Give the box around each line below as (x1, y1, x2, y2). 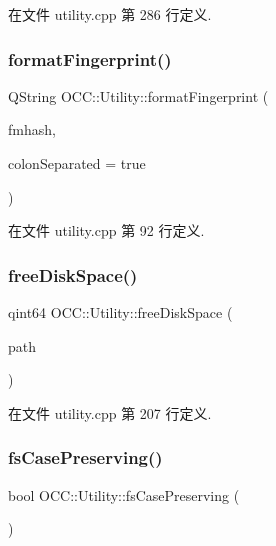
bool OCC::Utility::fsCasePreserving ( (8, 484, 240, 505)
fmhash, (8, 119, 56, 140)
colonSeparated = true (8, 153, 146, 173)
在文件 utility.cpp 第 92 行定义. (8, 220, 205, 241)
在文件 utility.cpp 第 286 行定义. (8, 4, 212, 24)
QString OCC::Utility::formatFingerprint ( (8, 85, 269, 106)
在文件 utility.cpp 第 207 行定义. (8, 402, 212, 423)
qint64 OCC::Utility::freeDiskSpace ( (8, 302, 233, 322)
